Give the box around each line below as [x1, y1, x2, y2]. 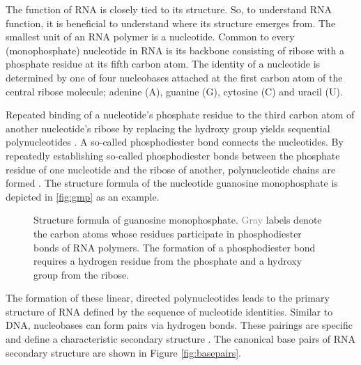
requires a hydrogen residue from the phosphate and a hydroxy [33, 254, 302, 268]
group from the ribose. [33, 267, 130, 281]
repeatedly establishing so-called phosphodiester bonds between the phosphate [6, 148, 340, 162]
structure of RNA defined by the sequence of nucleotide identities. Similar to [6, 304, 333, 318]
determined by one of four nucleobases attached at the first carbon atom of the [6, 70, 343, 84]
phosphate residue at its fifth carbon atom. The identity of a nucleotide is [6, 56, 321, 71]
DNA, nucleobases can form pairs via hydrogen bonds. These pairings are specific [6, 318, 353, 332]
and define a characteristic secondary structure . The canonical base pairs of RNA [6, 332, 356, 346]
